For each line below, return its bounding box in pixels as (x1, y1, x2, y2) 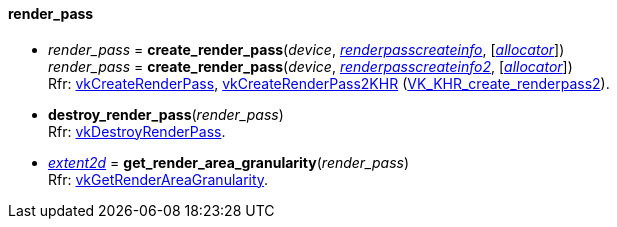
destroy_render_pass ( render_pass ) (48, 105, 284, 123)
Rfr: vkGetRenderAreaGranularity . (48, 170, 269, 188)
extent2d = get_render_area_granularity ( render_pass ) (48, 153, 410, 171)
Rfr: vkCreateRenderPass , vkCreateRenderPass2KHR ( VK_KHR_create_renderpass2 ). (48, 74, 610, 92)
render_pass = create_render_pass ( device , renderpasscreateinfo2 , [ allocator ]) (48, 57, 573, 75)
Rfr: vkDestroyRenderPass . (48, 122, 226, 140)
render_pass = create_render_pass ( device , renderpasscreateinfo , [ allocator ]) (48, 40, 565, 58)
